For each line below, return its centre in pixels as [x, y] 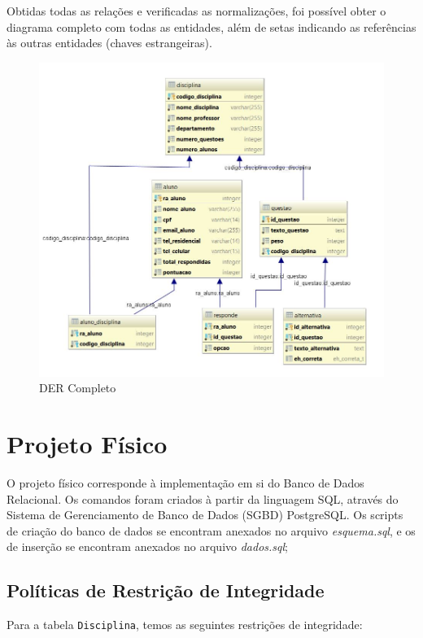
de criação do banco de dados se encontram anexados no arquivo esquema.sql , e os [211, 530]
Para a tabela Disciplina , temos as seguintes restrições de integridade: [185, 625]
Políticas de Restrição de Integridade [166, 590]
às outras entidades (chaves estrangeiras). [109, 43]
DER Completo [78, 388]
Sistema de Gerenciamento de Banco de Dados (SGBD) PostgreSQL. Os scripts [205, 515]
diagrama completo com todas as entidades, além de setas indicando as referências [211, 26]
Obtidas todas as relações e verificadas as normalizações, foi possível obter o [196, 11]
